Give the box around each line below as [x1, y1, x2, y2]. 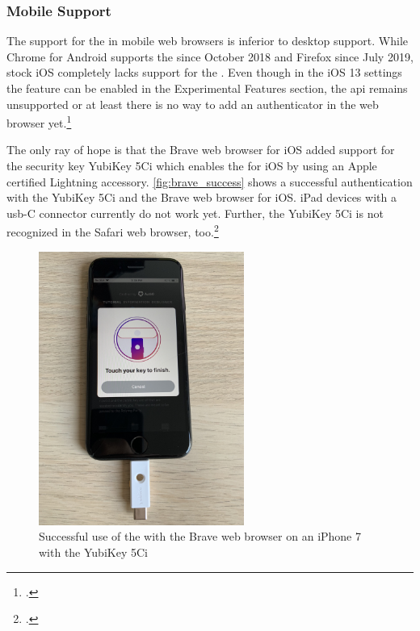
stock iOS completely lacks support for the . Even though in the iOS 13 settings [6, 64, 402, 81]
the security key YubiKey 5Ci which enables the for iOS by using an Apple [6, 157, 377, 174]
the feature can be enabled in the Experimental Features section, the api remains [6, 80, 408, 96]
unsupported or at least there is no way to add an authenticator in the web [6, 95, 379, 112]
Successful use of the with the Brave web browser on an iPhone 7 [39, 528, 361, 545]
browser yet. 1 [6, 112, 72, 131]
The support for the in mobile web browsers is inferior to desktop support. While [6, 32, 408, 49]
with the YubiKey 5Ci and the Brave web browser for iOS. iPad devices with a [6, 189, 397, 206]
